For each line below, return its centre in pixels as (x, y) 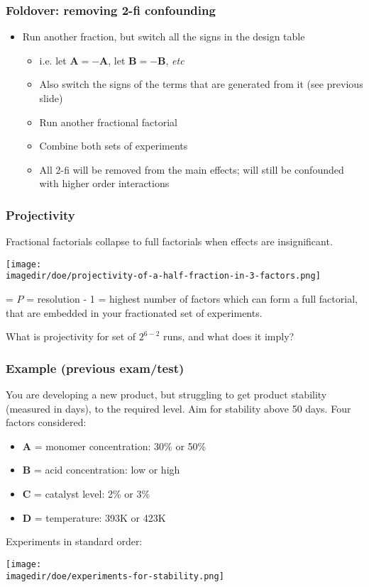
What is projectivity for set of (71, 336)
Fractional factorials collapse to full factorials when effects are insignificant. (169, 241)
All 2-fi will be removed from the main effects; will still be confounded (192, 169)
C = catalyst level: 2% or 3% (86, 494)
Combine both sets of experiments (114, 146)
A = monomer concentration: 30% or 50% (114, 446)
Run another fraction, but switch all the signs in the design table (164, 37)
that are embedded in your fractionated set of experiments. (134, 312)
